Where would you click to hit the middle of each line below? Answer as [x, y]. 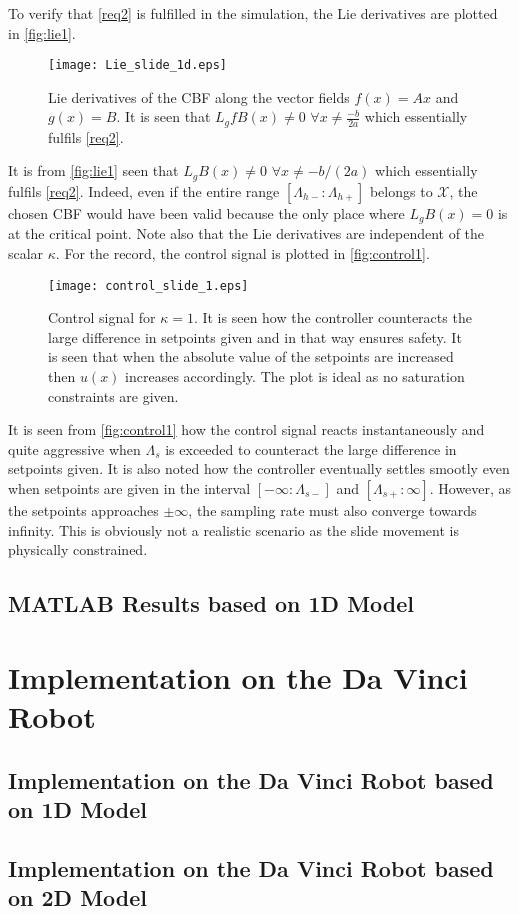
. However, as [470, 487]
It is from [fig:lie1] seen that [93, 170]
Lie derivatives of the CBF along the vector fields [199, 96]
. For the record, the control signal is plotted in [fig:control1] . [242, 252]
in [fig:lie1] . [42, 32]
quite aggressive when [74, 448]
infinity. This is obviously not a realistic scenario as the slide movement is [233, 529]
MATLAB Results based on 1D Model [211, 603]
